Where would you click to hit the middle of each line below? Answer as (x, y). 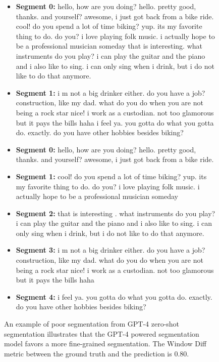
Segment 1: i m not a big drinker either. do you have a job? (111, 92)
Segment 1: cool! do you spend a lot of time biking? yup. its (111, 176)
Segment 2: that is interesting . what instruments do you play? (116, 213)
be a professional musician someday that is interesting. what (109, 46)
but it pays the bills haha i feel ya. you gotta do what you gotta (115, 122)
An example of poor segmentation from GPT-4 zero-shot (92, 324)
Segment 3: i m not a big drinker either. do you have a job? (111, 250)
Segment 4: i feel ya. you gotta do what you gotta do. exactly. (114, 296)
